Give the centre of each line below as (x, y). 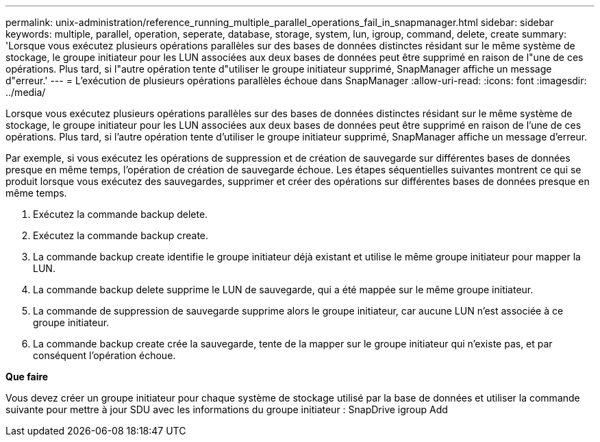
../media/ (26, 92)
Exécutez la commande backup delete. (121, 214)
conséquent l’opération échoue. (104, 355)
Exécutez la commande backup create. (121, 235)
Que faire (27, 377)
